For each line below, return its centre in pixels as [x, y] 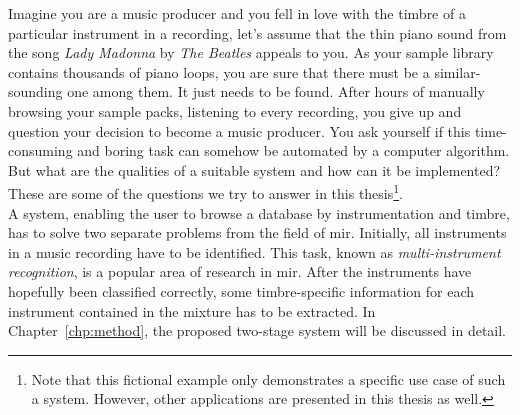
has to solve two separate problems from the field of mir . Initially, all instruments [257, 232]
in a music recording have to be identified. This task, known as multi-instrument [254, 251]
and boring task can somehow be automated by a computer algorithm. [293, 150]
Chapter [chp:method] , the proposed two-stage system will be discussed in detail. [257, 330]
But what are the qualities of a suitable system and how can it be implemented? [254, 169]
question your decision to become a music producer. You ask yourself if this [239, 130]
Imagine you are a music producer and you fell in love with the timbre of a [237, 13]
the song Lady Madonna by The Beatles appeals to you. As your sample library [251, 52]
